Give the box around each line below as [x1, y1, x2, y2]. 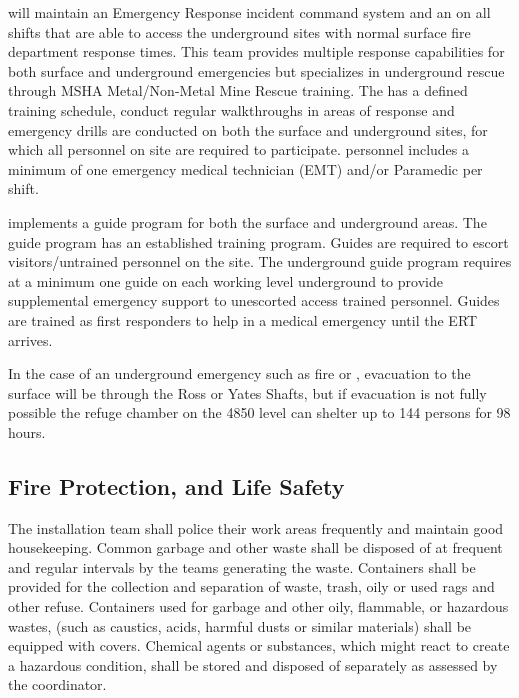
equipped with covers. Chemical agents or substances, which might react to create [8, 635, 510, 656]
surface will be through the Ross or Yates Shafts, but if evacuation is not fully [8, 382, 487, 403]
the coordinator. [8, 674, 107, 695]
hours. [8, 421, 46, 442]
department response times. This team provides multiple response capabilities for [8, 41, 505, 62]
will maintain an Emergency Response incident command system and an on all [8, 2, 491, 22]
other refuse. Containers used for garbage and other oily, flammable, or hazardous [8, 596, 509, 617]
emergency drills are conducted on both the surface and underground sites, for [8, 119, 488, 140]
